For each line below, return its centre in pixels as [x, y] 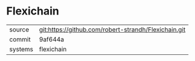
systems [21, 49]
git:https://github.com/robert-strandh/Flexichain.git [112, 30]
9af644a [52, 39]
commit [20, 39]
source [19, 30]
